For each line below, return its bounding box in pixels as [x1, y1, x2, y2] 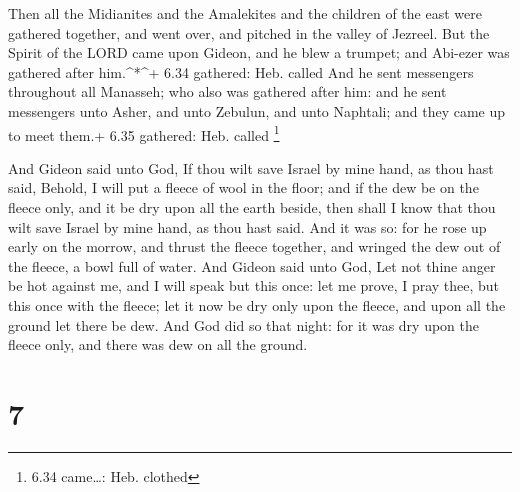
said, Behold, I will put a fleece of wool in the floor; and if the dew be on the [8, 177, 479, 198]
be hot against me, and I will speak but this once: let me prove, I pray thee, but [8, 275, 500, 296]
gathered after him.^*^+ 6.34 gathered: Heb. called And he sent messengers [8, 61, 474, 82]
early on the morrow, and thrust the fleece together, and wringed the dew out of [8, 236, 501, 257]
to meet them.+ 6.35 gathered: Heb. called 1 [8, 121, 280, 145]
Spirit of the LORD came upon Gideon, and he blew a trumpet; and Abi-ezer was [8, 42, 510, 63]
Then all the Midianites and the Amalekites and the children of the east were [8, 3, 482, 23]
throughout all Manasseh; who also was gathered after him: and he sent [8, 81, 447, 102]
